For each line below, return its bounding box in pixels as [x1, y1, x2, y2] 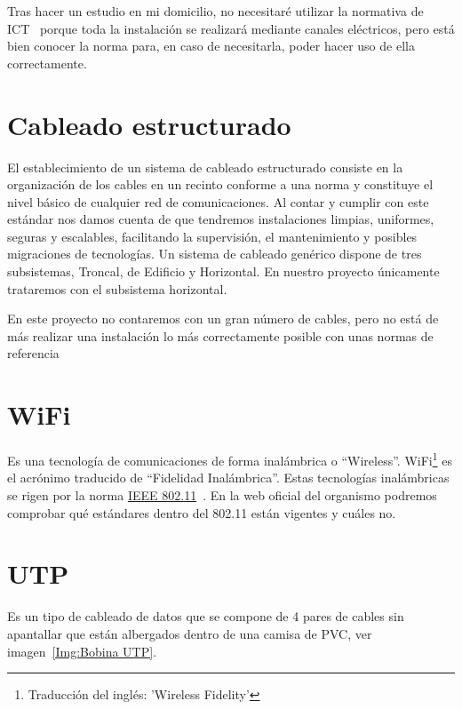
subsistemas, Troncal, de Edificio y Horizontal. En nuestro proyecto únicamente [7, 262, 440, 281]
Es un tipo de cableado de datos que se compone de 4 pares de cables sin [7, 607, 404, 625]
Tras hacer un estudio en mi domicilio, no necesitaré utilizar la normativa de [7, 2, 424, 20]
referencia [7, 344, 60, 362]
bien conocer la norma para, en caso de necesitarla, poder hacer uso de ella [7, 36, 415, 55]
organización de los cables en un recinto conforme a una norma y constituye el [7, 175, 434, 194]
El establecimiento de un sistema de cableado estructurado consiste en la [7, 157, 403, 176]
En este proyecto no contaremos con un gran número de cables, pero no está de [7, 309, 439, 328]
